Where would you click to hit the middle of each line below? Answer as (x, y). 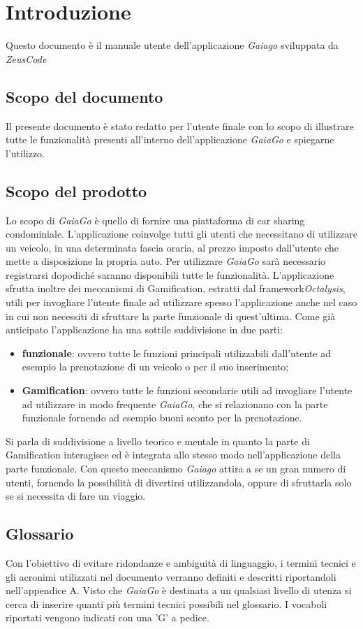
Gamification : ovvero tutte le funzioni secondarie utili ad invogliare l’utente (187, 390)
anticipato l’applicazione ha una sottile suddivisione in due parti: (144, 330)
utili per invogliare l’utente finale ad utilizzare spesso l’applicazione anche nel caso (181, 302)
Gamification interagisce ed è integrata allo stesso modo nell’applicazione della (173, 455)
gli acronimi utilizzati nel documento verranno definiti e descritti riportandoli (171, 576)
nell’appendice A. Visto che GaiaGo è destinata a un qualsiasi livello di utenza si (179, 590)
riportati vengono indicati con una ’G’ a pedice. (108, 617)
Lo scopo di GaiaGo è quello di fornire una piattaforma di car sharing (155, 220)
